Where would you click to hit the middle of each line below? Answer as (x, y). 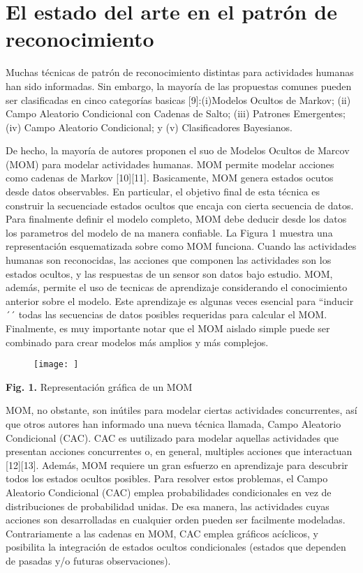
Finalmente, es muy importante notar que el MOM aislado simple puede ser (168, 328)
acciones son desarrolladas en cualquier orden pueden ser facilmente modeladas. (176, 520)
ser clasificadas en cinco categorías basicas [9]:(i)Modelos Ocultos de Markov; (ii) (178, 99)
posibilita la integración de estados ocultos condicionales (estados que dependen (176, 547)
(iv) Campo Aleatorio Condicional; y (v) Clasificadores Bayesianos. (149, 127)
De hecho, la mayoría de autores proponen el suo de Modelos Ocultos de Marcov (178, 150)
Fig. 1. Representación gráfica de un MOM (99, 386)
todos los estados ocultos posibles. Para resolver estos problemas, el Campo (167, 478)
